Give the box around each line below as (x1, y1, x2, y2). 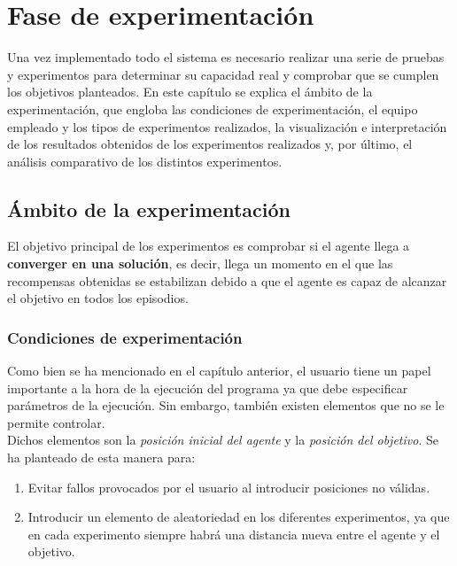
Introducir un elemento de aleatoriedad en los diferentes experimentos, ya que (27, 508, 450, 526)
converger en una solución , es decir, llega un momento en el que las (7, 254, 393, 273)
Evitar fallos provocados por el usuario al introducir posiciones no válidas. (27, 477, 430, 496)
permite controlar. (7, 413, 105, 431)
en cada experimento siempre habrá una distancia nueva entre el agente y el (27, 524, 440, 543)
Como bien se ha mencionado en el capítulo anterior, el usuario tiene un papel (7, 361, 431, 380)
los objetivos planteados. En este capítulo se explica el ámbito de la (7, 82, 373, 101)
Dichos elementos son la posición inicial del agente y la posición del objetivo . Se (7, 430, 438, 449)
